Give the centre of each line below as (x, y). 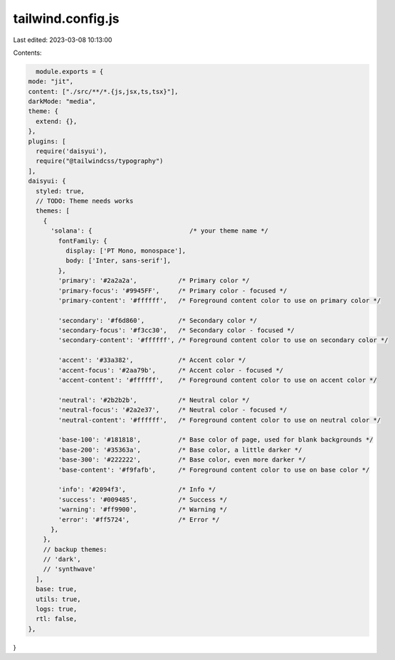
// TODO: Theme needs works (85, 201)
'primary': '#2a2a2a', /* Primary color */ (154, 281)
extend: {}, (57, 121)
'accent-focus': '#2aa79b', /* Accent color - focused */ (171, 370)
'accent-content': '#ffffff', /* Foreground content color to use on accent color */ (217, 380)
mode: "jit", (51, 81)
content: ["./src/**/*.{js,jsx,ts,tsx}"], (103, 91)
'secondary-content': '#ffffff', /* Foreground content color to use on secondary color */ (223, 340)
